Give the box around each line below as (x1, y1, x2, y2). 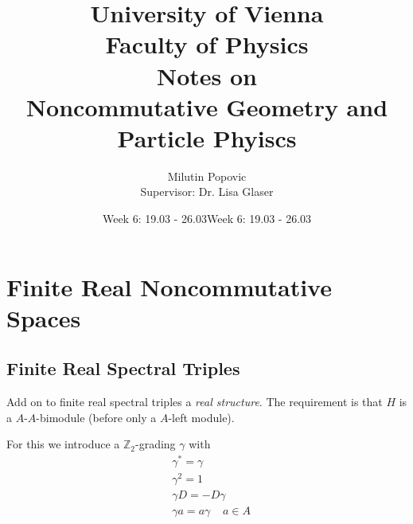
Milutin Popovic (167, 167, 247, 184)
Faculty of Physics (105, 28, 309, 61)
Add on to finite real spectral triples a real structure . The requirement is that (6, 393, 383, 410)
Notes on (156, 59, 257, 92)
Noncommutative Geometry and (25, 90, 388, 123)
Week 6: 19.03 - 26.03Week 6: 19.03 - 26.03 (102, 210, 312, 227)
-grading (135, 436, 176, 452)
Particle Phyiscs (117, 121, 297, 154)
